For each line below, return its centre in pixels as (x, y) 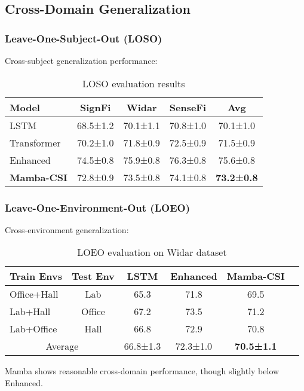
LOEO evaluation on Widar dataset (152, 252)
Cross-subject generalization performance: (81, 60)
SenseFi (188, 107)
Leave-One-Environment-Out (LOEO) (97, 207)
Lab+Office (33, 329)
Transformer (35, 142)
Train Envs (36, 276)
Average (62, 346)
